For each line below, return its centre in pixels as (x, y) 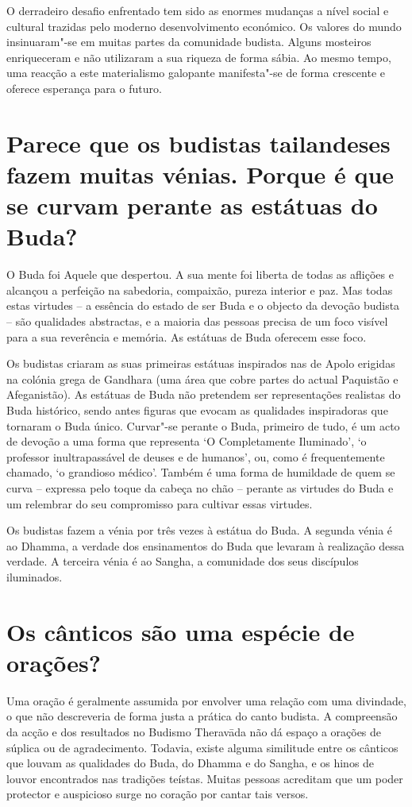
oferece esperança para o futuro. (84, 88)
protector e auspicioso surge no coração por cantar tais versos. (158, 794)
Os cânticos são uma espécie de (181, 631)
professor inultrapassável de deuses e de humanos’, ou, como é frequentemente (196, 456)
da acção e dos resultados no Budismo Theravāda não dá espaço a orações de (194, 732)
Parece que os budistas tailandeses (198, 143)
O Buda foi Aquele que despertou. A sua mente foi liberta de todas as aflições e (200, 274)
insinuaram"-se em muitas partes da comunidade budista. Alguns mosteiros (189, 42)
